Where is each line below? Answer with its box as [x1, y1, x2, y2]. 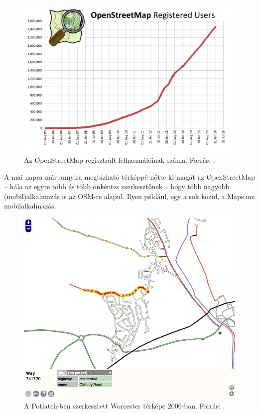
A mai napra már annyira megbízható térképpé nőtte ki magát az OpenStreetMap [4, 171, 255, 182]
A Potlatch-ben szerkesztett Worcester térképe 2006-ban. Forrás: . [24, 400, 225, 411]
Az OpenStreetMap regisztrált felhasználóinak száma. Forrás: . [24, 154, 215, 165]
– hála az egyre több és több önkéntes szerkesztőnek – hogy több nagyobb [4, 181, 230, 192]
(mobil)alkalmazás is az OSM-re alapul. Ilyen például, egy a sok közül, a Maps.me [4, 191, 255, 201]
